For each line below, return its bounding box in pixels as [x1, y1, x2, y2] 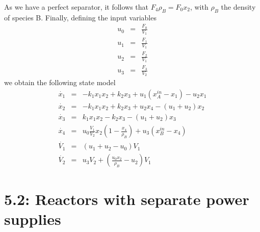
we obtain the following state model [4, 77, 116, 88]
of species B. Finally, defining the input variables [4, 12, 157, 22]
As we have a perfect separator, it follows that [4, 2, 149, 12]
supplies [4, 208, 61, 229]
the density [221, 2, 256, 12]
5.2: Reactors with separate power [4, 188, 249, 209]
